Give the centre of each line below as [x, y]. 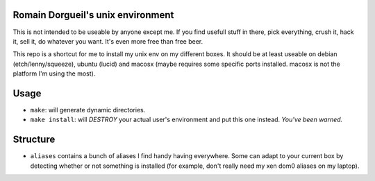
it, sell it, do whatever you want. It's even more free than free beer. [108, 41]
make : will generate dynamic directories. [88, 110]
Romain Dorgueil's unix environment [93, 15]
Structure [34, 140]
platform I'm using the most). [54, 74]
